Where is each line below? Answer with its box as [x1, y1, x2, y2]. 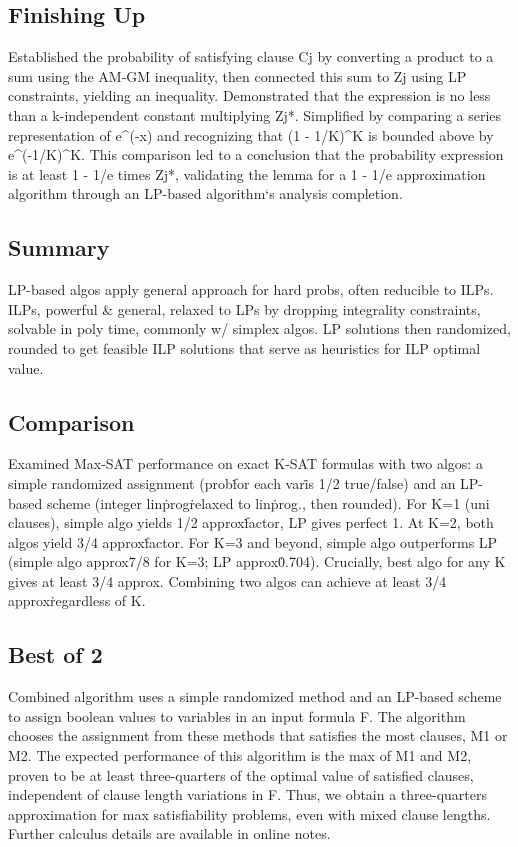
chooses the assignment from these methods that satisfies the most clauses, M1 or [8, 725, 508, 746]
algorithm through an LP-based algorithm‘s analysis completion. [8, 183, 403, 204]
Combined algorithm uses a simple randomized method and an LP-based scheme [8, 686, 502, 707]
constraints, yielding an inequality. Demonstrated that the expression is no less [8, 85, 491, 106]
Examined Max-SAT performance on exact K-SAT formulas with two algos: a [8, 453, 483, 474]
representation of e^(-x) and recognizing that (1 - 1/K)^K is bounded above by [8, 124, 494, 145]
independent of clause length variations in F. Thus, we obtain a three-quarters [8, 784, 488, 805]
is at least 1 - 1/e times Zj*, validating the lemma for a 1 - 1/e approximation [8, 163, 486, 184]
